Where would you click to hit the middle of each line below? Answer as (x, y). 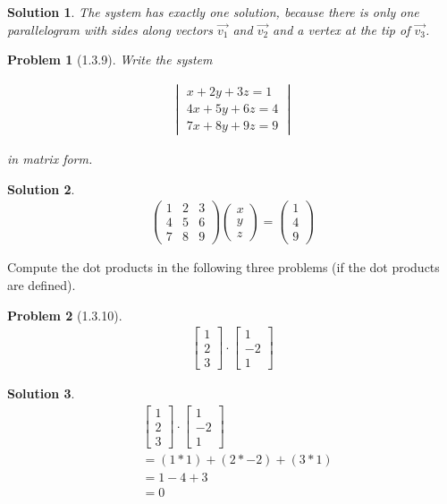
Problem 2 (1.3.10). (65, 315)
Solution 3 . (41, 393)
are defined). (42, 285)
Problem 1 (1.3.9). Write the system (110, 60)
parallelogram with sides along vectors (110, 29)
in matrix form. (50, 159)
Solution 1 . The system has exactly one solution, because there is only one (213, 12)
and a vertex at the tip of (342, 29)
